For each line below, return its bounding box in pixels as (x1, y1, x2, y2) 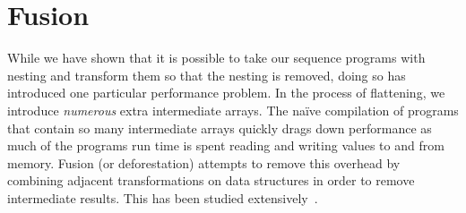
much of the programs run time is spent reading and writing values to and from (7, 136, 444, 155)
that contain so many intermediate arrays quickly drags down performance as (7, 118, 432, 137)
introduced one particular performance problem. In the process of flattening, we (7, 83, 445, 102)
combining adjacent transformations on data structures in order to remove (7, 171, 415, 190)
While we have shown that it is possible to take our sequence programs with (7, 48, 426, 67)
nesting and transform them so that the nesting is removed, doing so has (7, 65, 406, 84)
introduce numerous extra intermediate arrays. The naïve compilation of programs (7, 100, 459, 119)
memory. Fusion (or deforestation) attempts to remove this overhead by (7, 153, 401, 172)
